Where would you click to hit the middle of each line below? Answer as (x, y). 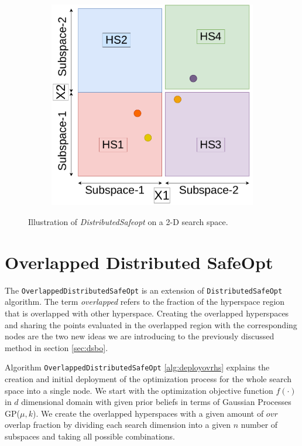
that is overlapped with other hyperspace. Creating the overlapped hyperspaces (147, 313)
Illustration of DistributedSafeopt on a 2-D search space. (128, 222)
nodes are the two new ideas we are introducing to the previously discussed (140, 336)
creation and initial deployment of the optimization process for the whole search (148, 379)
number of (259, 425)
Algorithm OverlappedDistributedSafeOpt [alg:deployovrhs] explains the (137, 367)
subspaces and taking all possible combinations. (90, 436)
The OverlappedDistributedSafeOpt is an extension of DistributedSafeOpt (144, 290)
